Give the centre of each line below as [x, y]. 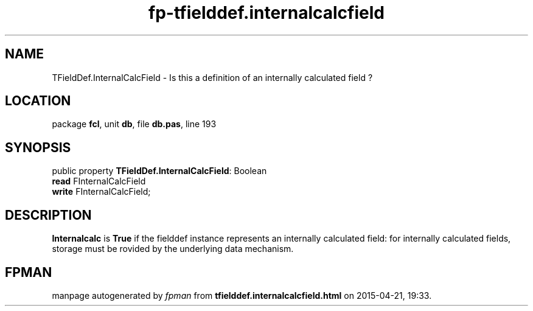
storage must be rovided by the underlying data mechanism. [173, 249]
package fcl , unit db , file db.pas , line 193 [134, 124]
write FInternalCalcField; [101, 192]
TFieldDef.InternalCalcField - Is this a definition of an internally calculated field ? [212, 77]
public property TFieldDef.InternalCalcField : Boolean [159, 171]
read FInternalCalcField [99, 181]
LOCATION [38, 101]
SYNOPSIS [38, 147]
